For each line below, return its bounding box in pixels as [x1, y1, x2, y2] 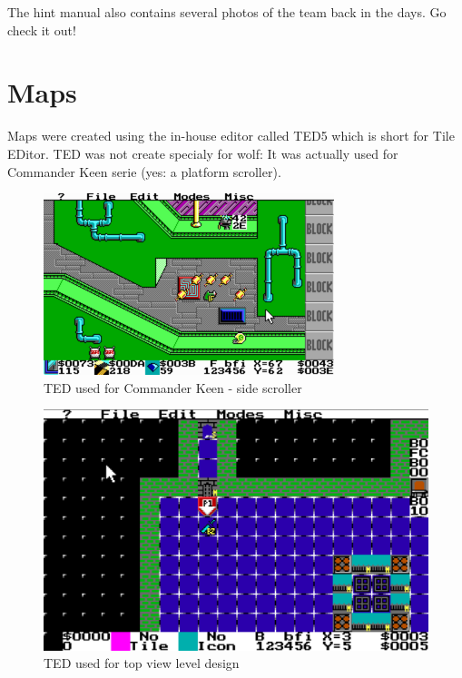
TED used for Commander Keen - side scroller [44, 378, 302, 397]
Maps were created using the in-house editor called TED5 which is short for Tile [7, 126, 455, 145]
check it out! [7, 20, 76, 39]
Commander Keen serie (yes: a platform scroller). [7, 162, 281, 181]
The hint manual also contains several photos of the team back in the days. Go [7, 3, 447, 21]
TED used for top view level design [44, 653, 240, 673]
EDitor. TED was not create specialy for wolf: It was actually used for [7, 143, 398, 162]
